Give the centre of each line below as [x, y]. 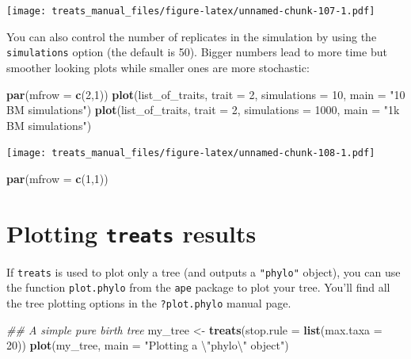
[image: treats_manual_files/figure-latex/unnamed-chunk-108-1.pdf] [191, 153]
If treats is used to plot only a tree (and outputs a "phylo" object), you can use [204, 271]
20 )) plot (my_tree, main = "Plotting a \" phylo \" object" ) [148, 345]
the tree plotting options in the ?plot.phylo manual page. [149, 303]
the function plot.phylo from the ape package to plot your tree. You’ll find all [198, 287]
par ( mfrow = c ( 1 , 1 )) [57, 178]
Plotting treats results [131, 233]
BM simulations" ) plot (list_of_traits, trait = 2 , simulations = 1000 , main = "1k [203, 110]
